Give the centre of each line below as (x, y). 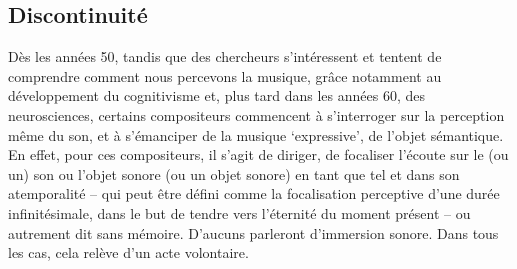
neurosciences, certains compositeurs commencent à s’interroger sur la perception (256, 114)
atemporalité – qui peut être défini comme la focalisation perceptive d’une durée (254, 193)
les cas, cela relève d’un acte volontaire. (128, 252)
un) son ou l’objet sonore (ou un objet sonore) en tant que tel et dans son (234, 173)
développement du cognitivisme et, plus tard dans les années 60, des (216, 95)
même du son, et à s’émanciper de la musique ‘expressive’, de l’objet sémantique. (256, 134)
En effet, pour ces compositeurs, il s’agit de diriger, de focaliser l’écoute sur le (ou (258, 154)
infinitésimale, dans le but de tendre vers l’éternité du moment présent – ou (239, 212)
